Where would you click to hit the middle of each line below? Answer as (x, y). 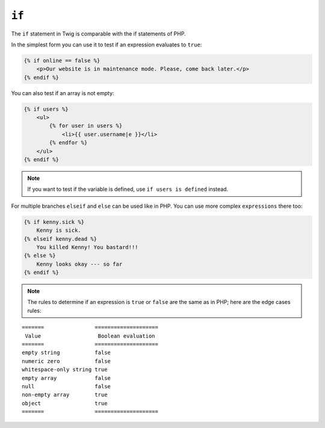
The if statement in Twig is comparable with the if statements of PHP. (98, 34)
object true (65, 403)
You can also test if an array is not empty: (63, 93)
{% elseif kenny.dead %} (60, 239)
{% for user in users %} (86, 126)
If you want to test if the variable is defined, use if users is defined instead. (128, 189)
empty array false (67, 378)
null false (67, 386)
